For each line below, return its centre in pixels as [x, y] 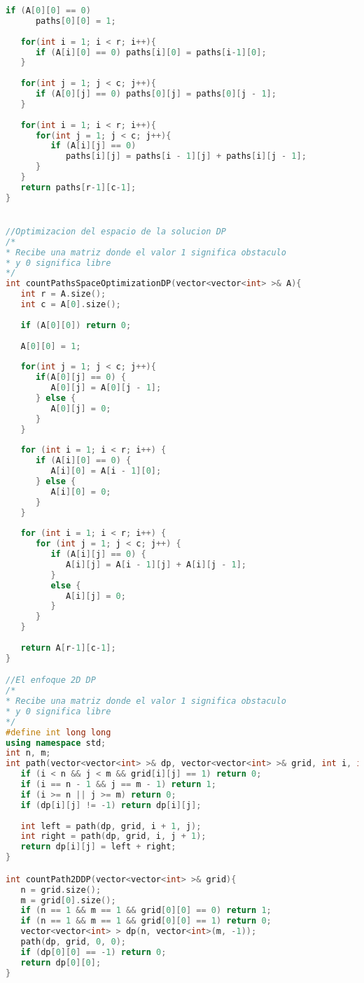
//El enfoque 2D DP [51, 680]
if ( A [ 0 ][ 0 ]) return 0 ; [76, 325]
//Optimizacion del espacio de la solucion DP [116, 231]
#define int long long [58, 732]
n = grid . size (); [61, 890]
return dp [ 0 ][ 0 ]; [61, 962]
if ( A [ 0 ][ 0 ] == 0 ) [48, 10]
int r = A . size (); [63, 294]
